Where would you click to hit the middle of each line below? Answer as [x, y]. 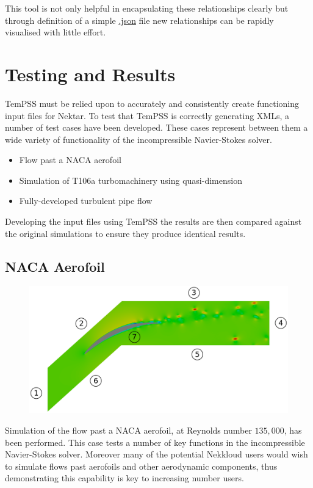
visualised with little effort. [56, 32]
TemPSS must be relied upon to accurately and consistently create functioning [152, 103]
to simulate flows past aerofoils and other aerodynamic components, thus [141, 466]
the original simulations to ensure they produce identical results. [125, 233]
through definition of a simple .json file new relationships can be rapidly [139, 20]
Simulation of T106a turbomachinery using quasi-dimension [131, 180]
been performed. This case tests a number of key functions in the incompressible [155, 442]
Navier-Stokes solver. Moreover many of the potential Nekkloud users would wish [156, 454]
